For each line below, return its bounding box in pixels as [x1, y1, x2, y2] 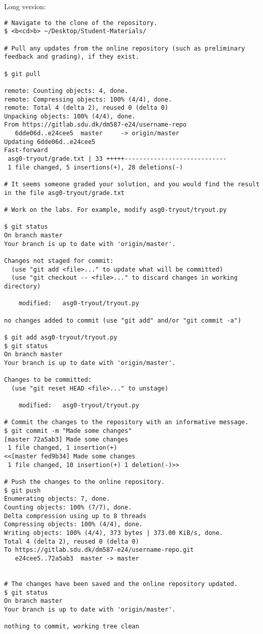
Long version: [4, 1, 46, 11]
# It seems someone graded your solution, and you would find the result [4, 181, 260, 188]
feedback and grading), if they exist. [4, 53, 139, 61]
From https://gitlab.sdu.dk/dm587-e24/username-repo [4, 121, 187, 129]
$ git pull [4, 70, 41, 78]
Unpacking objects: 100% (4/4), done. [4, 112, 136, 120]
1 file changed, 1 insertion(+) [8, 444, 117, 452]
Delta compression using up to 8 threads [4, 512, 147, 520]
